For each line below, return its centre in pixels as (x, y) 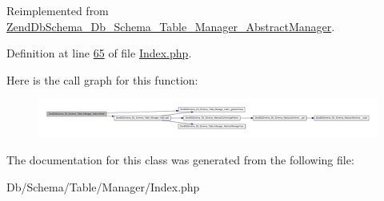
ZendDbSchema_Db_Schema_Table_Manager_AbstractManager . (171, 26)
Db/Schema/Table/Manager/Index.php (103, 186)
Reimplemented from (58, 10)
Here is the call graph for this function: (102, 79)
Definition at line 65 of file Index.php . (99, 53)
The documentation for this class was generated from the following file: (180, 160)
